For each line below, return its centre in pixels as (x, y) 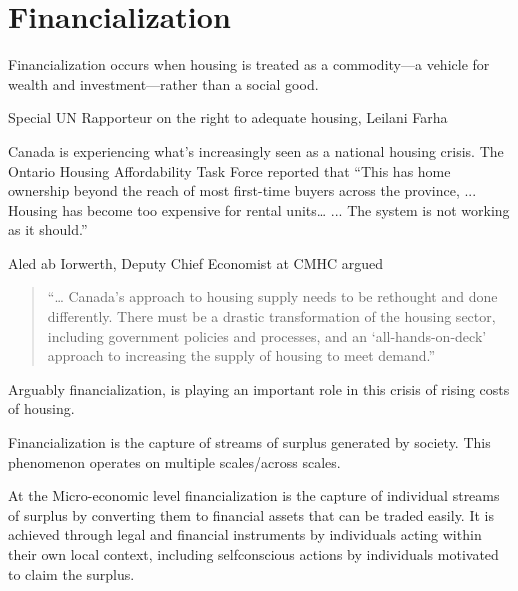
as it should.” (48, 229)
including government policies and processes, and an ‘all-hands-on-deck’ (267, 335)
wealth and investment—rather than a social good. (163, 83)
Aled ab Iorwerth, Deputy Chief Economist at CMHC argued (196, 262)
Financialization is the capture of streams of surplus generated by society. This (249, 442)
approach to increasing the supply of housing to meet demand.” (241, 355)
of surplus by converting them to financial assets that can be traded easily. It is (251, 514)
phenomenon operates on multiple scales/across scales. (174, 461)
